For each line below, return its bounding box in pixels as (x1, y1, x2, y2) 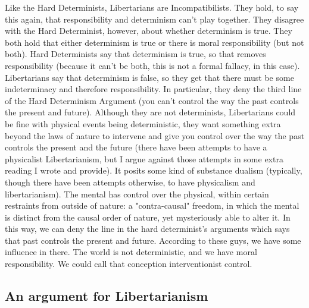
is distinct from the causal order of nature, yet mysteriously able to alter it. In (5, 210, 291, 223)
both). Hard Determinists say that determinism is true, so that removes (5, 48, 266, 60)
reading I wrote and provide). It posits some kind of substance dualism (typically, (5, 164, 302, 177)
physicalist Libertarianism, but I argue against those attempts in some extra (5, 152, 283, 165)
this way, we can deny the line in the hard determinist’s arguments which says (5, 222, 290, 235)
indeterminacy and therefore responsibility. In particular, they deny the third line (5, 83, 302, 95)
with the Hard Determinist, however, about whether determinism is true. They (5, 24, 292, 37)
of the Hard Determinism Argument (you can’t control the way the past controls (5, 94, 299, 106)
